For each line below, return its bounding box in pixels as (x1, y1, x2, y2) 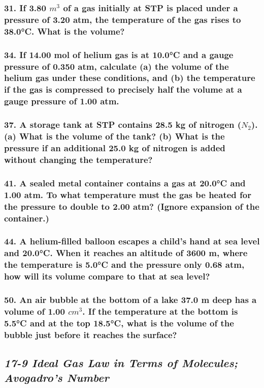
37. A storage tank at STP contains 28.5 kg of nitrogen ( (4, 118, 242, 131)
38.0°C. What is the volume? (4, 24, 125, 37)
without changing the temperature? (4, 153, 153, 165)
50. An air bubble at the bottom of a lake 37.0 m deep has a (4, 293, 257, 306)
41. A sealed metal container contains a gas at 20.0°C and (4, 176, 246, 189)
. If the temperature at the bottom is (82, 304, 238, 317)
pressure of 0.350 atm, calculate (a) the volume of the (4, 60, 229, 72)
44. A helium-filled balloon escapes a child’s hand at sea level (4, 235, 260, 247)
